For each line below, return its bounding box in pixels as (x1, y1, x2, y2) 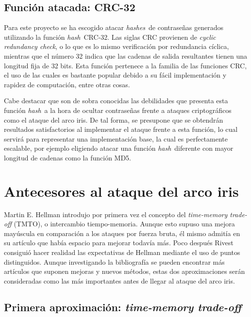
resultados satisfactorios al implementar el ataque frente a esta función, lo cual (4, 124, 238, 134)
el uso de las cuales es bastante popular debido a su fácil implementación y (4, 70, 227, 80)
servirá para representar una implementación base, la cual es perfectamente (4, 133, 228, 143)
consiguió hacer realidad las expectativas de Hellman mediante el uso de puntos (4, 247, 240, 257)
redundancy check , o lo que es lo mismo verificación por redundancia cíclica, (4, 41, 229, 51)
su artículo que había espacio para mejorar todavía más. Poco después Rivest (4, 238, 234, 248)
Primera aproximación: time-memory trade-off (4, 299, 242, 314)
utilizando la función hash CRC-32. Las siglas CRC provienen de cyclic (4, 32, 216, 42)
